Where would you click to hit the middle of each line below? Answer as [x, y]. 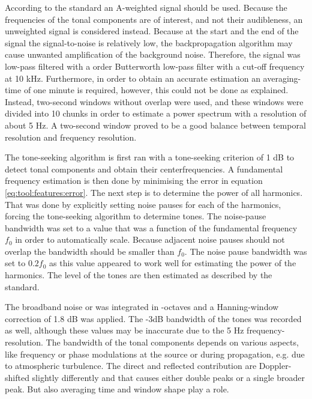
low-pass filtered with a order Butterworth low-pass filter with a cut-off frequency [155, 66]
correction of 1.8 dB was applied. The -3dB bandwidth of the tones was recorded [153, 318]
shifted [17, 377]
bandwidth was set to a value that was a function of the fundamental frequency [151, 227]
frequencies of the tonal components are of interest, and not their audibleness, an [154, 19]
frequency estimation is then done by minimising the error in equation [134, 181]
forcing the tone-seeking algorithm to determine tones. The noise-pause [136, 216]
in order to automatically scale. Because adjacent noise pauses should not [150, 239]
